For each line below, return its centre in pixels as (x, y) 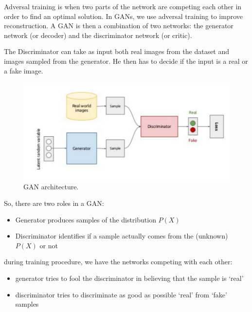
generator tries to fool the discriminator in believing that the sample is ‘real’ (129, 278)
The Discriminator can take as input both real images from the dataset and (117, 51)
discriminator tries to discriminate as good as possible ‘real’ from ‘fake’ (121, 294)
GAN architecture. (51, 187)
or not (49, 245)
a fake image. (24, 70)
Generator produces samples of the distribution (86, 219)
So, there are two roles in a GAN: (54, 203)
